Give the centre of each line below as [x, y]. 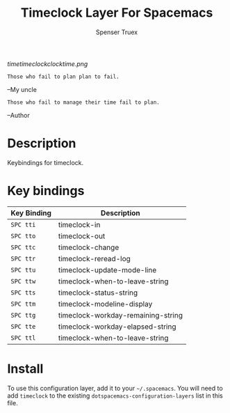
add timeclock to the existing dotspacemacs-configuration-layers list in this [115, 396]
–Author [18, 115]
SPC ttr [23, 258]
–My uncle [22, 89]
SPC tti [23, 225]
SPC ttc [23, 247]
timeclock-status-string [98, 293]
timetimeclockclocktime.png [48, 63]
